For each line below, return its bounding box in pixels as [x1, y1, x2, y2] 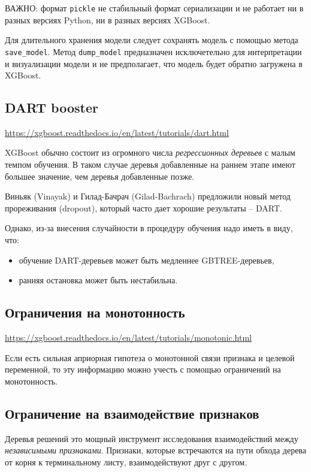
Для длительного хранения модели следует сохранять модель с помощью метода [5, 34, 298, 46]
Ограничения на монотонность [5, 303, 185, 322]
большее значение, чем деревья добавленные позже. [5, 170, 195, 182]
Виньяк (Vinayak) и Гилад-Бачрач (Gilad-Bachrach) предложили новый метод [5, 190, 291, 202]
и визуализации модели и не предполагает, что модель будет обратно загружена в [5, 57, 303, 69]
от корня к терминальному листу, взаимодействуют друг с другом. [5, 455, 247, 468]
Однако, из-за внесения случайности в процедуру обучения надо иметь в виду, [5, 222, 293, 234]
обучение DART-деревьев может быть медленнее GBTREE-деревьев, [19, 253, 274, 266]
